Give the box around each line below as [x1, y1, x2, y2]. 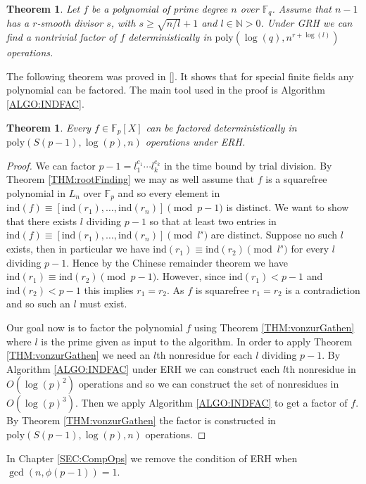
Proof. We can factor [6, 158, 96, 172]
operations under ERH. [145, 134, 246, 149]
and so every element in [118, 185, 220, 200]
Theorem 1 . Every [6, 120, 91, 134]
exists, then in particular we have [6, 241, 150, 256]
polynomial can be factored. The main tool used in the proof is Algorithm [6, 82, 325, 97]
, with [111, 15, 136, 30]
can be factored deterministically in [146, 120, 297, 134]
